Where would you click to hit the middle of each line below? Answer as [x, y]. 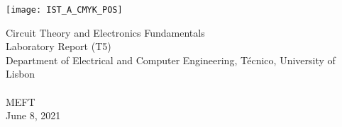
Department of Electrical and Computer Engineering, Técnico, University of [171, 60]
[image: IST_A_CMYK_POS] [64, 10]
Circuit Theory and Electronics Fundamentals [105, 32]
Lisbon [21, 74]
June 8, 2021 [33, 115]
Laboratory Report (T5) [59, 46]
